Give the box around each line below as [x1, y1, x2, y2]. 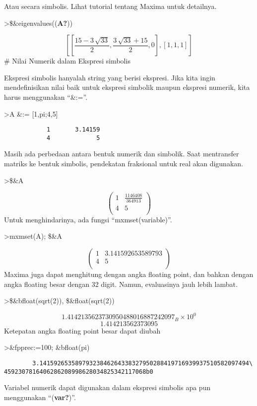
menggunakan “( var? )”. [4, 392, 76, 402]
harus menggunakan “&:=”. [4, 91, 88, 102]
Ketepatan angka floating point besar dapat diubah [4, 325, 161, 336]
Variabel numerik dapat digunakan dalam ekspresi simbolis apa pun [4, 382, 211, 393]
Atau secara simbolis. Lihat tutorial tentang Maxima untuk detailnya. [4, 1, 217, 11]
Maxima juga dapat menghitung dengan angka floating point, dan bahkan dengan [4, 269, 254, 279]
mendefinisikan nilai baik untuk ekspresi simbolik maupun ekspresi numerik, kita [4, 82, 250, 92]
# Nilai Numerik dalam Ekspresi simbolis [4, 56, 130, 66]
